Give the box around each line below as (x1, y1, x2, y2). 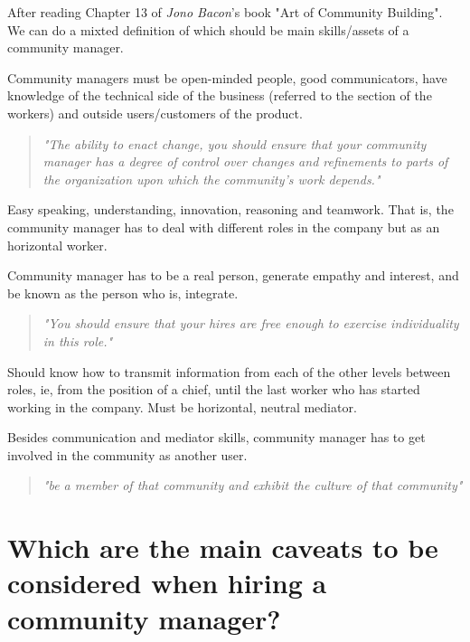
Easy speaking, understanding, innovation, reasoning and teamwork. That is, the (7, 200, 454, 219)
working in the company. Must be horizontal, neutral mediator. (7, 397, 357, 416)
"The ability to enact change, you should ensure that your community (42, 134, 427, 153)
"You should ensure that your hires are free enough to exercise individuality (42, 314, 459, 333)
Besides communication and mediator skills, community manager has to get (7, 428, 426, 447)
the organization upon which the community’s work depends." (42, 169, 381, 188)
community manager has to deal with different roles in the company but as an (7, 217, 440, 236)
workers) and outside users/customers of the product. (7, 103, 303, 122)
